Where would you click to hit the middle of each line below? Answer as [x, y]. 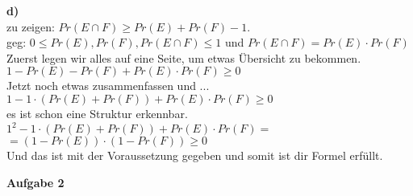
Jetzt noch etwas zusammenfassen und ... [108, 86]
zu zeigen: [31, 26]
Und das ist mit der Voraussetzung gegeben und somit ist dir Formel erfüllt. [195, 155]
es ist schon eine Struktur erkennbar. [97, 113]
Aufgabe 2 [35, 182]
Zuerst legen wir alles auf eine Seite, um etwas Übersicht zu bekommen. [184, 57]
